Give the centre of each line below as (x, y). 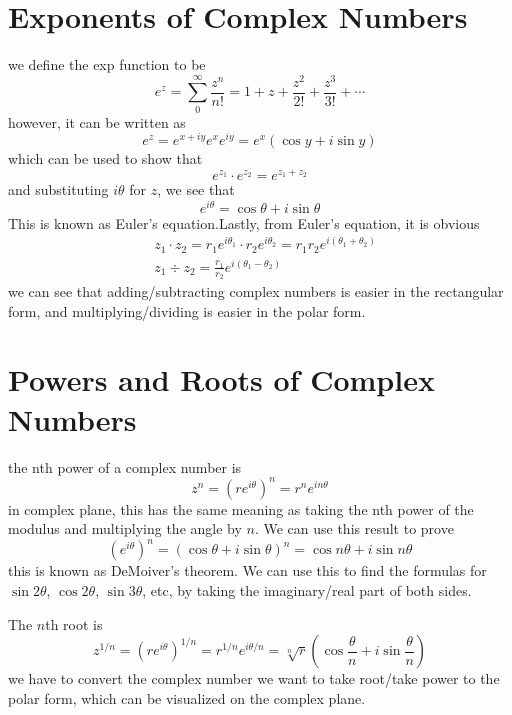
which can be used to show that (105, 158)
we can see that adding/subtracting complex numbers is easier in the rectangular (256, 291)
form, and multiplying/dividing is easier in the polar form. (187, 310)
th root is (74, 623)
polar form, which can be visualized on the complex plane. (187, 697)
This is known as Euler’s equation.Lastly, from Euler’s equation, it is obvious (244, 222)
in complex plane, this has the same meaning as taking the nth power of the (241, 508)
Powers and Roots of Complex (221, 379)
